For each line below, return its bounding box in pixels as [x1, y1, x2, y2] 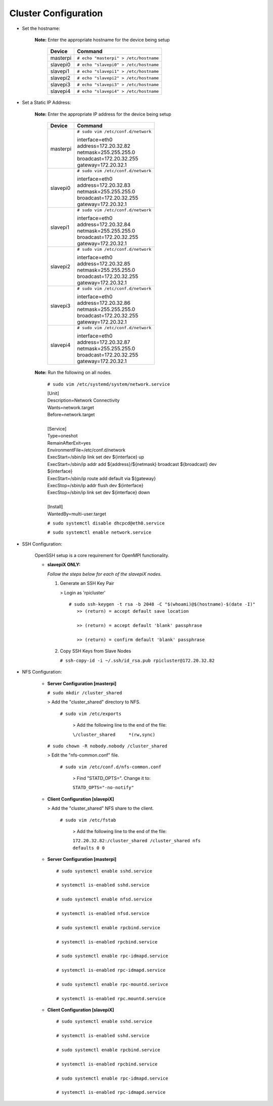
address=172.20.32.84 [77, 221, 131, 228]
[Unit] [47, 390, 59, 396]
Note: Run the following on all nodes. [34, 370, 112, 376]
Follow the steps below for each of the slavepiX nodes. [47, 571, 162, 577]
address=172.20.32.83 [77, 182, 131, 189]
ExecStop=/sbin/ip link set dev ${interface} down [47, 489, 150, 496]
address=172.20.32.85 [77, 260, 130, 267]
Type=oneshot [47, 433, 78, 439]
